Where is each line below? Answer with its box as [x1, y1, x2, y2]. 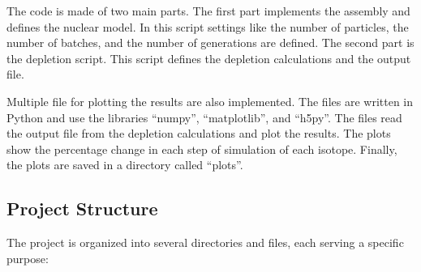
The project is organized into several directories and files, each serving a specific [6, 234, 404, 251]
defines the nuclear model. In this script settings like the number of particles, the [6, 18, 409, 35]
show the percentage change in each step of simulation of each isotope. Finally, [6, 140, 397, 157]
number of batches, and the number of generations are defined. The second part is [6, 34, 415, 51]
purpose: [6, 249, 49, 266]
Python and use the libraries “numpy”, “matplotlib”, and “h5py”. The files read [6, 108, 402, 125]
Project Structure [6, 196, 158, 221]
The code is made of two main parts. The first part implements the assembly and [6, 2, 410, 19]
